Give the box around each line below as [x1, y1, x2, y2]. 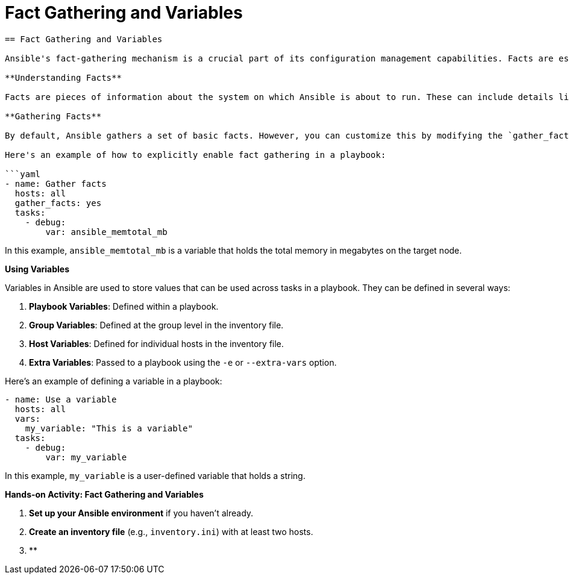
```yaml [5, 169, 41, 179]
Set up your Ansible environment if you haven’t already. [29, 507, 254, 518]
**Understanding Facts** [5, 72, 122, 83]
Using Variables [5, 263, 69, 274]
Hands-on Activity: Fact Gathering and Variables [5, 489, 204, 499]
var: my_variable [45, 452, 127, 462]
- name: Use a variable [5, 394, 117, 404]
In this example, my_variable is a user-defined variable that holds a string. [5, 470, 306, 481]
